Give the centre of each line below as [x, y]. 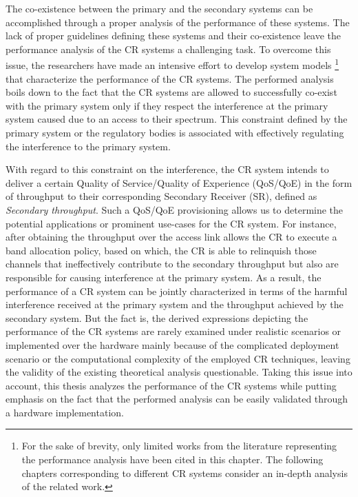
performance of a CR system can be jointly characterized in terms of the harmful [177, 291]
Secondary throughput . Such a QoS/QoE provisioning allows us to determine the [175, 209]
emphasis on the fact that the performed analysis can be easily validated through [177, 399]
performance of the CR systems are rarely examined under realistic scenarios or [173, 331]
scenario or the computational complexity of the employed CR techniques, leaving [178, 358]
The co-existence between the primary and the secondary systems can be [159, 8]
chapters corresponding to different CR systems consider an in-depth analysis [185, 473]
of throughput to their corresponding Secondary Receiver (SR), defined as [161, 196]
